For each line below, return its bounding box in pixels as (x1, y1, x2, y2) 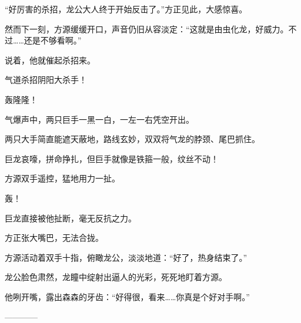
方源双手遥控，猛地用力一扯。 (5, 172, 120, 184)
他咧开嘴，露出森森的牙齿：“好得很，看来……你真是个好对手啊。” (5, 290, 250, 302)
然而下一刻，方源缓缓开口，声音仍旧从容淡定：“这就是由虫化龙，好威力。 (5, 22, 289, 35)
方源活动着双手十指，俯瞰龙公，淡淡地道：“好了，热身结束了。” (5, 251, 248, 263)
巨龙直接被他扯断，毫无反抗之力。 (5, 211, 136, 224)
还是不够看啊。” (24, 34, 82, 46)
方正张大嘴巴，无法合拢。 (5, 231, 103, 244)
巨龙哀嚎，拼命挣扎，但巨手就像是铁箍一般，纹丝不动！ (5, 152, 219, 164)
